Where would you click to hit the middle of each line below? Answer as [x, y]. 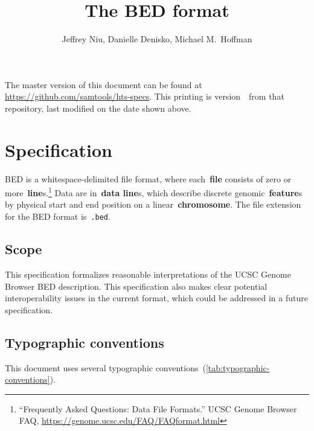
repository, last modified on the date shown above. [98, 108]
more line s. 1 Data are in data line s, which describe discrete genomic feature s [154, 192]
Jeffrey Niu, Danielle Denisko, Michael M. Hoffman [157, 39]
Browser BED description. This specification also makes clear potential [136, 286]
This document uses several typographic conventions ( [105, 367]
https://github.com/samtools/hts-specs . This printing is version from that [145, 96]
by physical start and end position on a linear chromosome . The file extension [153, 204]
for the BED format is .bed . [58, 216]
